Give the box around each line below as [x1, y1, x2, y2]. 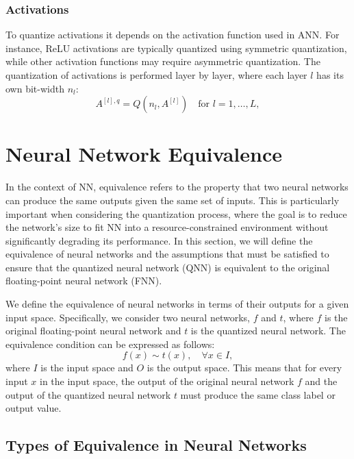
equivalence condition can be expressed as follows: [5, 336, 215, 351]
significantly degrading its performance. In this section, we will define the [5, 233, 313, 247]
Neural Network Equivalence [5, 140, 282, 168]
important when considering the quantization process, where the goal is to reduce [5, 206, 347, 221]
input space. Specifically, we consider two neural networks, [5, 310, 250, 324]
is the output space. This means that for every [147, 360, 342, 375]
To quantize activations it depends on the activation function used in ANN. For [5, 27, 340, 42]
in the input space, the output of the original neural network [40, 374, 294, 388]
